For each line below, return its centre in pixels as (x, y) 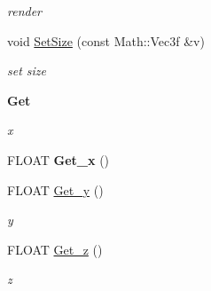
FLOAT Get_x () (59, 159)
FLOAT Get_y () (55, 189)
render (25, 11)
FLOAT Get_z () (55, 249)
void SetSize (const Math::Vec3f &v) (106, 40)
